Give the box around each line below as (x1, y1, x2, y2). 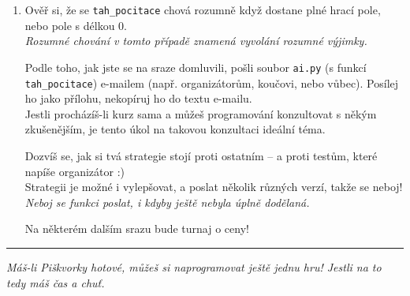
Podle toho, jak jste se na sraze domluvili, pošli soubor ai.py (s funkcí (24, 58, 367, 75)
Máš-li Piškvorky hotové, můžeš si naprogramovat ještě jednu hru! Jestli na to (6, 258, 382, 275)
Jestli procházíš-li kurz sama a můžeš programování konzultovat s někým (24, 105, 377, 122)
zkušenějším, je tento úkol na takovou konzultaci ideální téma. (24, 121, 326, 137)
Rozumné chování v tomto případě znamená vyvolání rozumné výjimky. (24, 32, 367, 49)
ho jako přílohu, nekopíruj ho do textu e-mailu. (24, 90, 252, 107)
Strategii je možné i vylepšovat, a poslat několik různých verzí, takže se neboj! (24, 178, 403, 195)
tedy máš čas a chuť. (6, 274, 105, 290)
